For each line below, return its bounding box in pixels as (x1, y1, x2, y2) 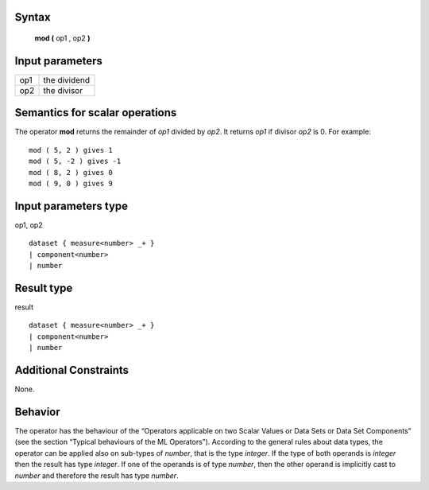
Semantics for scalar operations (14, 106, 177, 119)
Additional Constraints (14, 363, 129, 377)
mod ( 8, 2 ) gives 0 (29, 168, 113, 177)
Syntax (14, 10, 51, 24)
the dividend (43, 74, 91, 85)
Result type (14, 281, 73, 294)
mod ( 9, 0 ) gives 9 (29, 179, 113, 188)
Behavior (14, 405, 61, 418)
